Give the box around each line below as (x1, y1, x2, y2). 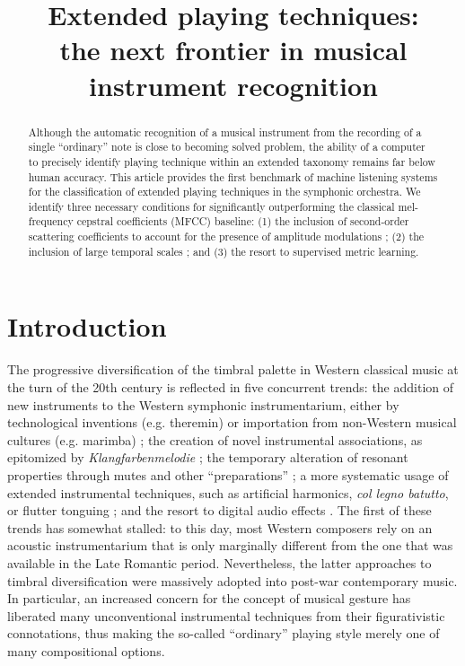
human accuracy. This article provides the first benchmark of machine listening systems (28, 169, 438, 184)
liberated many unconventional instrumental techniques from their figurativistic (7, 606, 445, 625)
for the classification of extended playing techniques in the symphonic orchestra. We (28, 184, 421, 199)
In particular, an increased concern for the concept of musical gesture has (7, 589, 411, 608)
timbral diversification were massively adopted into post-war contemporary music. (7, 571, 458, 590)
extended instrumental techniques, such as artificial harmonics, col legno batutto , (7, 483, 449, 502)
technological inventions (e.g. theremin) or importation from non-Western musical (7, 413, 457, 432)
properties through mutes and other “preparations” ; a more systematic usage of (7, 465, 449, 484)
